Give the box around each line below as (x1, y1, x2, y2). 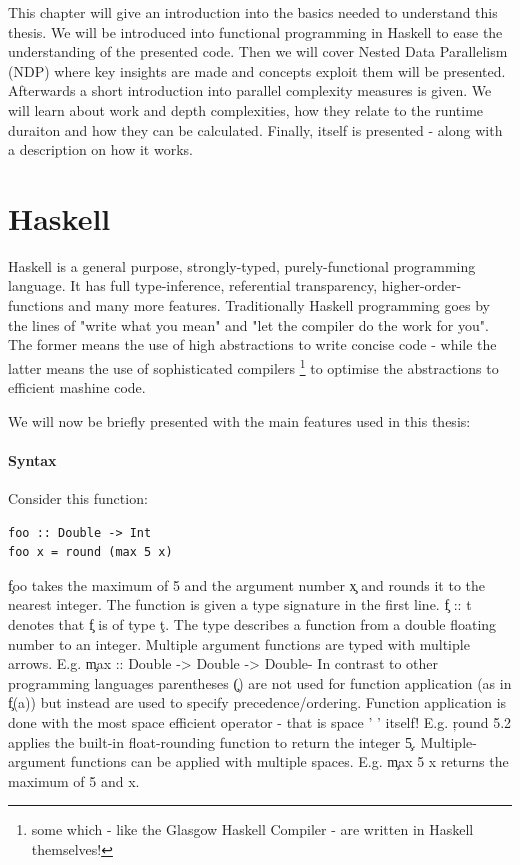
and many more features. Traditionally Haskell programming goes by (68, 295, 490, 316)
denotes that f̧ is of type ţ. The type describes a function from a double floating (8, 614, 497, 635)
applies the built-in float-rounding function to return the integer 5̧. (8, 731, 416, 752)
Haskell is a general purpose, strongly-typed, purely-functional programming (8, 255, 476, 276)
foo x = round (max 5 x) (8, 545, 173, 560)
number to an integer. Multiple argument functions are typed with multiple (8, 633, 470, 654)
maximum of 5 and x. (8, 770, 140, 791)
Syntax (8, 449, 57, 470)
